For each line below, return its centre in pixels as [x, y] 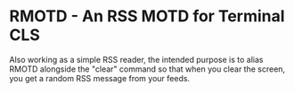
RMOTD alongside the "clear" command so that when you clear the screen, [147, 69]
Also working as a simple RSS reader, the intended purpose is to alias [136, 59]
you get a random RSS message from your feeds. [99, 78]
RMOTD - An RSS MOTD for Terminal [147, 16]
